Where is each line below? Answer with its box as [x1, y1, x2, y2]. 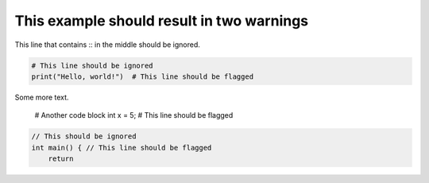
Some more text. [14, 92, 69, 102]
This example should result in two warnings [14, 12, 309, 29]
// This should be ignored [31, 132, 137, 141]
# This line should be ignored [31, 60, 154, 70]
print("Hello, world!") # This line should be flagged [31, 72, 254, 81]
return [48, 154, 74, 163]
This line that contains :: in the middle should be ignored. [14, 40, 200, 49]
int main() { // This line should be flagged [31, 143, 212, 152]
